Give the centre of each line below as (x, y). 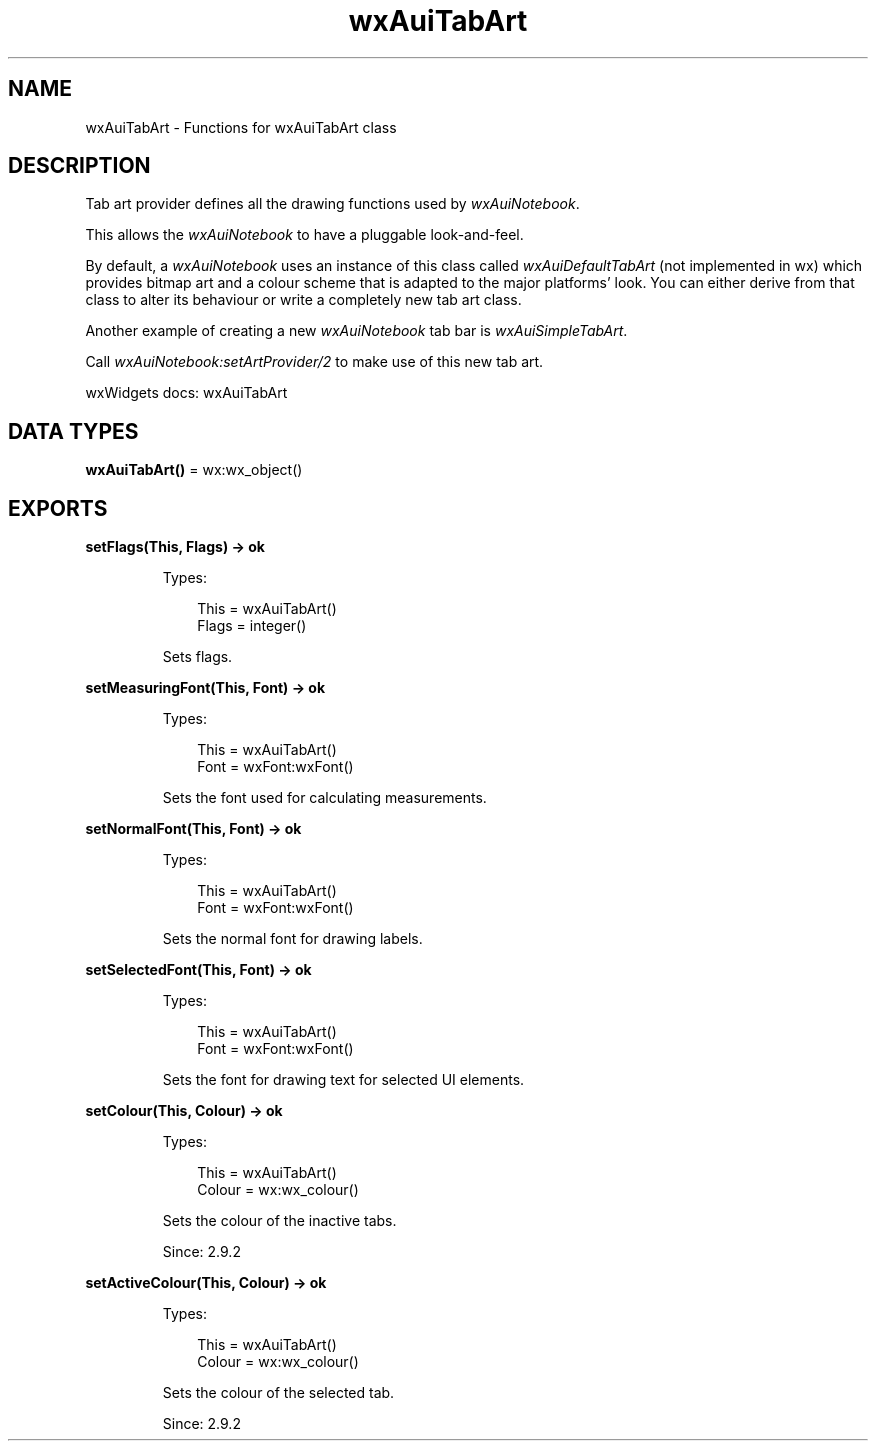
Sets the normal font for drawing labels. (292, 939)
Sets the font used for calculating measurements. (324, 798)
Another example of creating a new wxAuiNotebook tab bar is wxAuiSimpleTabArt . (356, 331)
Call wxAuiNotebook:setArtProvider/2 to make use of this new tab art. (314, 362)
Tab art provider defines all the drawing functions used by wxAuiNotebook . (332, 204)
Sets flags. (197, 657)
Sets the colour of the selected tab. (278, 1393)
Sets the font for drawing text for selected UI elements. (343, 1080)
